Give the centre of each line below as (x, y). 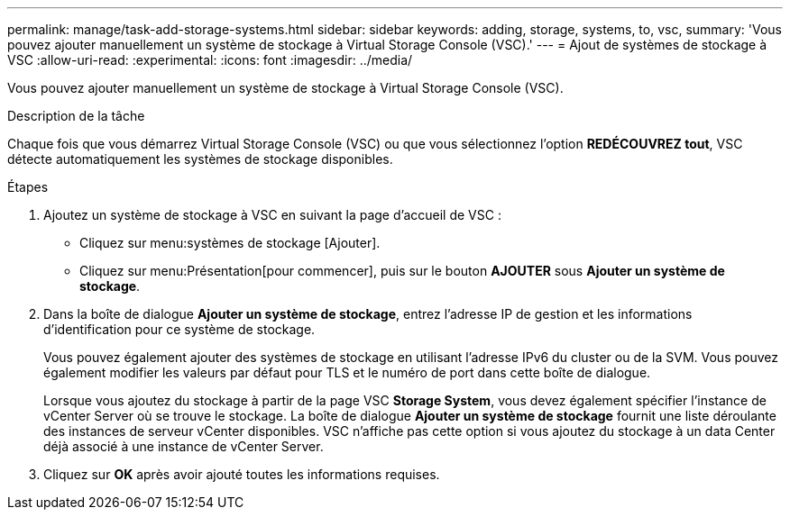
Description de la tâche (76, 116)
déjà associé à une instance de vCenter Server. (184, 446)
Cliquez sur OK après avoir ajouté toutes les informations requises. (242, 474)
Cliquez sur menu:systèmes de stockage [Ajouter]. (230, 243)
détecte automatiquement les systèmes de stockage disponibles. (200, 159)
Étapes (28, 187)
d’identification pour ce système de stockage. (179, 329)
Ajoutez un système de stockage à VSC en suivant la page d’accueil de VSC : (272, 215)
